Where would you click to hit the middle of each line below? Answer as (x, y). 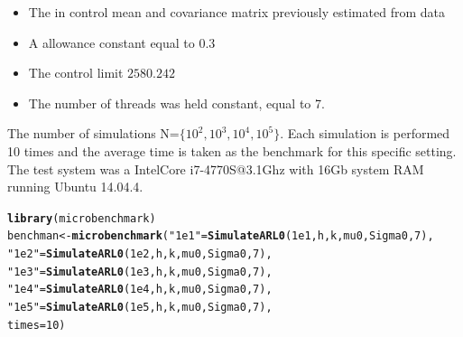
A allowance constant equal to (111, 42)
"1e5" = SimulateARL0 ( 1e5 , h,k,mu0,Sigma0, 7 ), (140, 308)
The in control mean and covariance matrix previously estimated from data (236, 12)
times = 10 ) (37, 325)
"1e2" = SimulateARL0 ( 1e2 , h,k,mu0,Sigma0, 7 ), (140, 254)
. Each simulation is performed (365, 133)
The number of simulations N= (93, 133)
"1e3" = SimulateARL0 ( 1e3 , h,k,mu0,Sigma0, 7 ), (140, 271)
